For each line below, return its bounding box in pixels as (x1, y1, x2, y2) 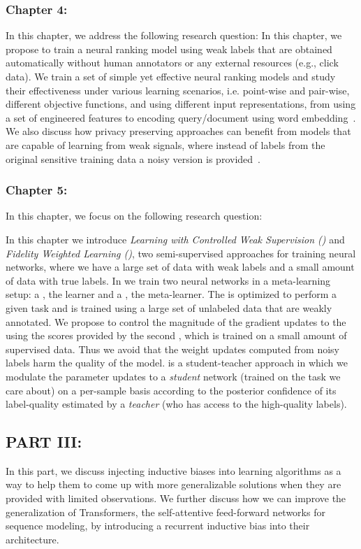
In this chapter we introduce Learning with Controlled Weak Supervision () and (6, 231, 345, 246)
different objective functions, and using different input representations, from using (6, 97, 356, 111)
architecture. (6, 532, 59, 546)
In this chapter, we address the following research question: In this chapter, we (6, 28, 342, 43)
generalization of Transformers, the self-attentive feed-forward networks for (6, 504, 325, 519)
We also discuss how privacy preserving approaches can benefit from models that (6, 124, 351, 138)
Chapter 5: (6, 181, 68, 199)
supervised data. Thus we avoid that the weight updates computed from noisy (6, 341, 340, 356)
